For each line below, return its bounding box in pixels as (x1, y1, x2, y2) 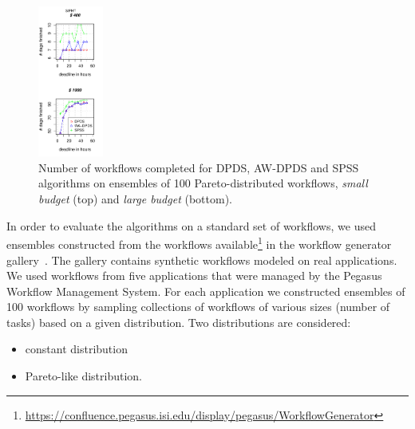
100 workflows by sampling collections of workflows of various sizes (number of (6, 298, 390, 315)
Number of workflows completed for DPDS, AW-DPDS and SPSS (38, 159, 359, 175)
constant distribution (25, 340, 128, 357)
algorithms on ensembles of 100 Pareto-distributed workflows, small (38, 175, 368, 191)
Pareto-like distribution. (25, 368, 143, 384)
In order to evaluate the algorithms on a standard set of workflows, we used (6, 217, 376, 234)
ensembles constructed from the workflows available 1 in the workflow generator (6, 234, 392, 252)
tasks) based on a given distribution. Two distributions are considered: (6, 313, 351, 330)
